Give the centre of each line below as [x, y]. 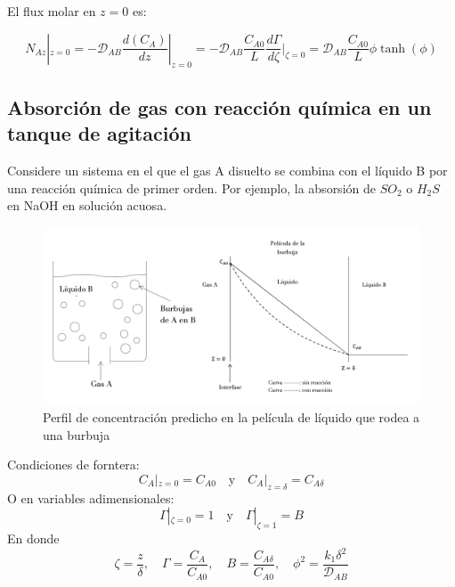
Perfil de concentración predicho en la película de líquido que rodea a [232, 416]
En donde [33, 538]
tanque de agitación [99, 133]
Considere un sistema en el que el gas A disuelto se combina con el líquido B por [227, 170]
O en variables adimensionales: [91, 497]
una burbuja [77, 434]
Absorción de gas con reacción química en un [219, 106]
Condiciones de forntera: [73, 465]
